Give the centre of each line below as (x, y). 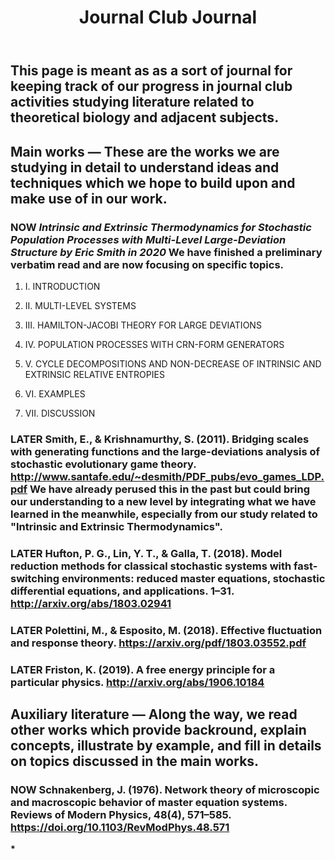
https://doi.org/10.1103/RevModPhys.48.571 (120, 827)
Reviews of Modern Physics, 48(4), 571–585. (121, 814)
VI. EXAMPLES (55, 393)
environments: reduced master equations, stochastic (193, 578)
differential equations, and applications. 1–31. (122, 591)
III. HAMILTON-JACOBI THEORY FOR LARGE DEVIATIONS (143, 325)
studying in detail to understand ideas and (145, 167)
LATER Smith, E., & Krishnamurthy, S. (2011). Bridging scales (160, 439)
